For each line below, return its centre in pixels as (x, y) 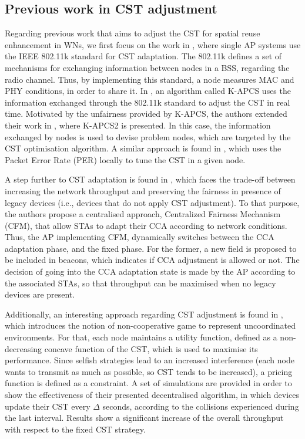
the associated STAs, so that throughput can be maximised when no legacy (140, 283)
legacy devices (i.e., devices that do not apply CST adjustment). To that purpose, (152, 202)
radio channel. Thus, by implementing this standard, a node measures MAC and (150, 79)
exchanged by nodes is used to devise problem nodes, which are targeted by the (148, 136)
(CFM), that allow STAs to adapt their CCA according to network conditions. (146, 225)
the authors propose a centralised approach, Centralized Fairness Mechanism (143, 214)
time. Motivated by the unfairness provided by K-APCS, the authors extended (146, 114)
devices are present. (40, 294)
